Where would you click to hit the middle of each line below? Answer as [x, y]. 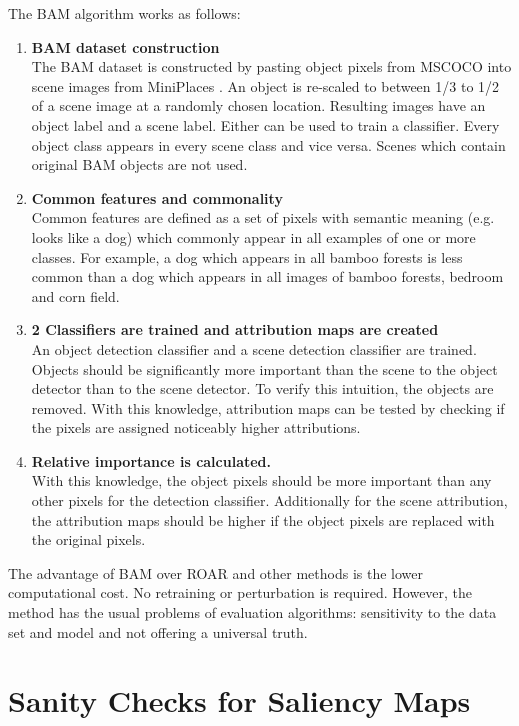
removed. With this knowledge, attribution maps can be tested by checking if [268, 407]
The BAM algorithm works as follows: [124, 13]
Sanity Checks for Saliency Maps [239, 700]
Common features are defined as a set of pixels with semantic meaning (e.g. [263, 217]
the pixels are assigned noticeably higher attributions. [196, 427]
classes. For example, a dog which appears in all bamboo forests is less [247, 256]
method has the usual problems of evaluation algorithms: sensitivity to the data [252, 612]
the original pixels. [88, 539]
